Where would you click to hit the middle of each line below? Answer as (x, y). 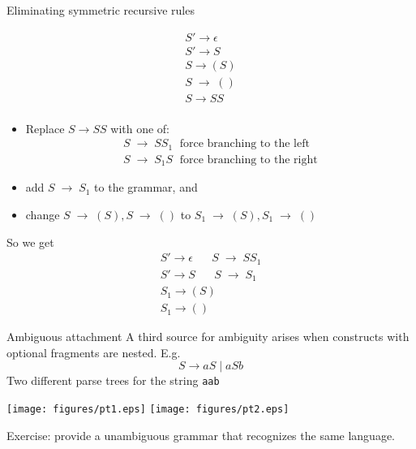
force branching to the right (249, 160)
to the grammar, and (146, 187)
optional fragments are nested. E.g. (94, 352)
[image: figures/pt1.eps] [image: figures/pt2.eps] (148, 409)
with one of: (140, 128)
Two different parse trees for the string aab (113, 380)
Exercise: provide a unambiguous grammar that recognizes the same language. (201, 435)
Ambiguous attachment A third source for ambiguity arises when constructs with (208, 337)
